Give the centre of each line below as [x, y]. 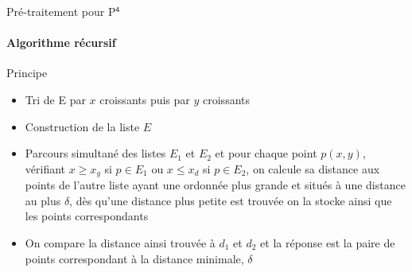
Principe [27, 73]
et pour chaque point [266, 153]
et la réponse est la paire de [328, 243]
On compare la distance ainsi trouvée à [120, 243]
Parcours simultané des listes [95, 153]
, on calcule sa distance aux [313, 168]
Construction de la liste [82, 126]
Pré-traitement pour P [61, 11]
